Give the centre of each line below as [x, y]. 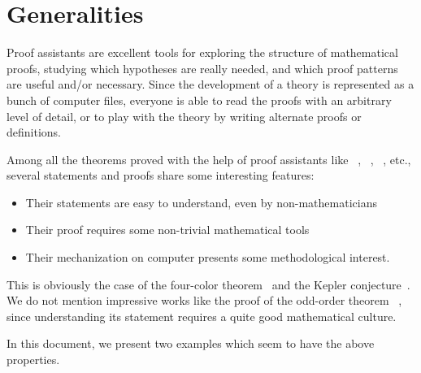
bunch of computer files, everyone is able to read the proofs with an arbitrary [199, 100]
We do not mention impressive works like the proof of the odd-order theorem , [204, 300]
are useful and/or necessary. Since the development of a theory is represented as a [210, 84]
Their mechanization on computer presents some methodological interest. [208, 257]
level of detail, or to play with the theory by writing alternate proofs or [184, 116]
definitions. [34, 132]
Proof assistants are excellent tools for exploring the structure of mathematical [202, 52]
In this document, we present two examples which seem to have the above [191, 343]
